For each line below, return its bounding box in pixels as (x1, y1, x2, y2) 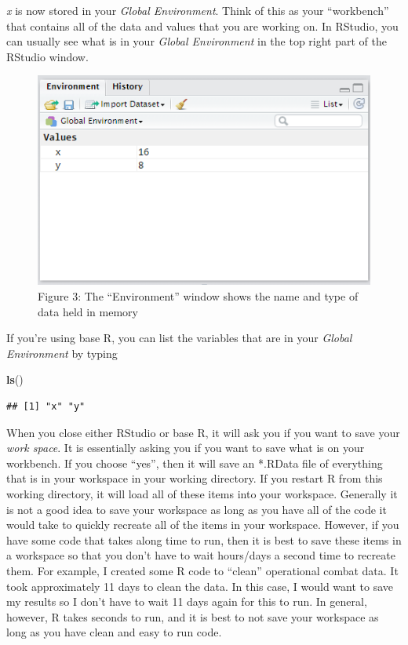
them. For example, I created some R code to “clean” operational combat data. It (6, 562, 399, 578)
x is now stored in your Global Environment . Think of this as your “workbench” (6, 2, 389, 18)
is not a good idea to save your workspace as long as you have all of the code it (6, 501, 387, 517)
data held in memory (38, 303, 138, 319)
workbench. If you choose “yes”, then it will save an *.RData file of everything (6, 454, 383, 471)
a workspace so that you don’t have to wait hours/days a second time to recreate (6, 547, 395, 563)
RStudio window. (6, 48, 89, 64)
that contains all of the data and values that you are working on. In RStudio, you (6, 17, 399, 34)
